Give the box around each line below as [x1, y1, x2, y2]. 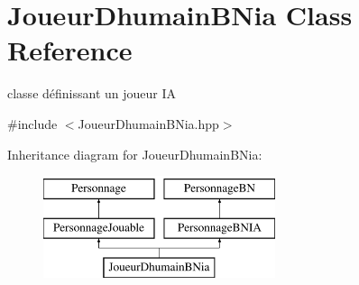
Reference [7, 32, 133, 69]
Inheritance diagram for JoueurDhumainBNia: [7, 144, 262, 163]
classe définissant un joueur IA [7, 84, 177, 103]
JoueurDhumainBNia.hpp [78, 114, 219, 133]
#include [7, 114, 58, 133]
